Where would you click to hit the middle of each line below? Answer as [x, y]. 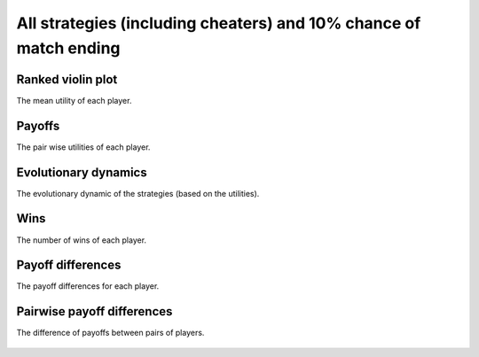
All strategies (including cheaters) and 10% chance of [219, 23]
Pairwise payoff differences [94, 311]
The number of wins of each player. [81, 240]
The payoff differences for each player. [88, 286]
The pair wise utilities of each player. [83, 147]
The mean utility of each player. [74, 100]
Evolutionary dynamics [82, 172]
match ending [68, 48]
